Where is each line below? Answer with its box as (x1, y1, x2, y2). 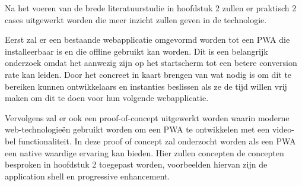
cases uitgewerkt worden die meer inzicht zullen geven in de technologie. (5, 13, 267, 26)
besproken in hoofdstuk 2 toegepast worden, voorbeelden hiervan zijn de (5, 158, 268, 171)
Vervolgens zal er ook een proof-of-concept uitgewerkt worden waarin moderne (5, 111, 290, 124)
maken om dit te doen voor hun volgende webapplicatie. (5, 92, 209, 104)
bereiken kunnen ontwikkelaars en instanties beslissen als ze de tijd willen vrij (5, 80, 287, 92)
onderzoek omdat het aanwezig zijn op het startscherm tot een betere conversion (5, 56, 297, 69)
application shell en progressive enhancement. (5, 169, 170, 182)
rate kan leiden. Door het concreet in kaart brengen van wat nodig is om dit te (5, 68, 292, 80)
